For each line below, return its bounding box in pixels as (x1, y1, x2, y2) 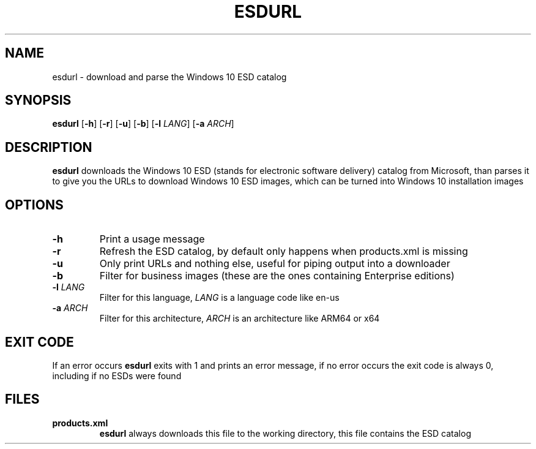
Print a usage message (99, 233, 205, 246)
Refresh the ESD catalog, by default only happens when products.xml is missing (99, 245, 468, 258)
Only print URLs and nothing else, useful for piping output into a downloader (99, 257, 450, 270)
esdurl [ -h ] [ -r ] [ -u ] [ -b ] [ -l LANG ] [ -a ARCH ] (52, 118, 234, 129)
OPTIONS (5, 197, 64, 213)
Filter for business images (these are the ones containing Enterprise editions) (99, 270, 455, 282)
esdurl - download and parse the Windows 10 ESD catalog (52, 71, 287, 82)
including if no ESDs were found (52, 370, 182, 381)
